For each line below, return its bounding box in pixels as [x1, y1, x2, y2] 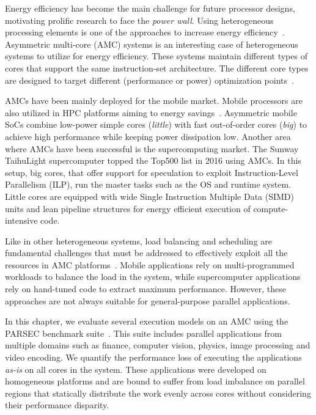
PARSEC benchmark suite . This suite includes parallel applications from [5, 326, 282, 339]
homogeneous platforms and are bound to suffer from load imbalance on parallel [5, 375, 305, 387]
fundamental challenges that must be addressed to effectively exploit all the [5, 246, 288, 259]
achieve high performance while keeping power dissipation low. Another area [5, 130, 291, 142]
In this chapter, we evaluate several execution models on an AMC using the [5, 315, 288, 328]
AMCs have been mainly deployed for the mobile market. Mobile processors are [5, 94, 303, 107]
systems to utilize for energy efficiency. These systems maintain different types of [5, 50, 307, 62]
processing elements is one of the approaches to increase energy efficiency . [5, 26, 285, 39]
